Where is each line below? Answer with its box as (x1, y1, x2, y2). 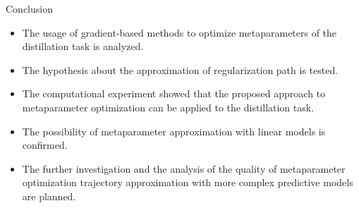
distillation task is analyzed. (22, 39, 144, 54)
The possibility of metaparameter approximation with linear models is (22, 123, 326, 138)
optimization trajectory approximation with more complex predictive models (22, 175, 353, 190)
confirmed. (22, 137, 68, 152)
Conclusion (6, 1, 53, 16)
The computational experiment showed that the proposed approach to (22, 86, 326, 101)
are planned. (22, 188, 76, 203)
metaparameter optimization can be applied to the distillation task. (22, 99, 315, 114)
